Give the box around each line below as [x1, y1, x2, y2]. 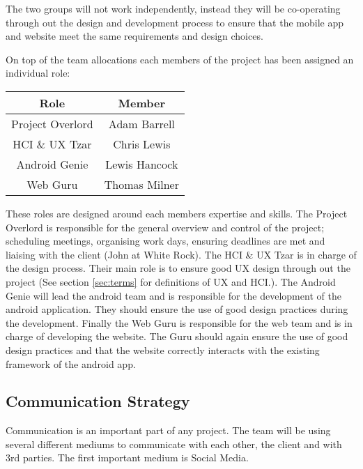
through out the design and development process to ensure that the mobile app [6, 15, 343, 29]
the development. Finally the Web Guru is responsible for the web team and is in [6, 315, 353, 330]
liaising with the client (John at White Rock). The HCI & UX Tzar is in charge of [6, 247, 357, 261]
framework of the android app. [6, 356, 136, 371]
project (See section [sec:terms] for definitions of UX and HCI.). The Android [6, 274, 336, 289]
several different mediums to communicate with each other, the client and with [6, 436, 342, 451]
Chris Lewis [113, 135, 171, 152]
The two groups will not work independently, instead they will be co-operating [6, 1, 341, 15]
